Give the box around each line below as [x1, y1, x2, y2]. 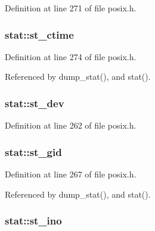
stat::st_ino [5, 213, 62, 228]
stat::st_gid [5, 144, 62, 159]
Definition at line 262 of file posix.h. [5, 119, 137, 132]
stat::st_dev [5, 95, 64, 110]
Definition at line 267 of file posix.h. [5, 168, 137, 180]
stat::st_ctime [5, 27, 74, 42]
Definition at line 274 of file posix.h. [5, 50, 137, 63]
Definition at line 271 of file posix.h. [5, 2, 137, 14]
